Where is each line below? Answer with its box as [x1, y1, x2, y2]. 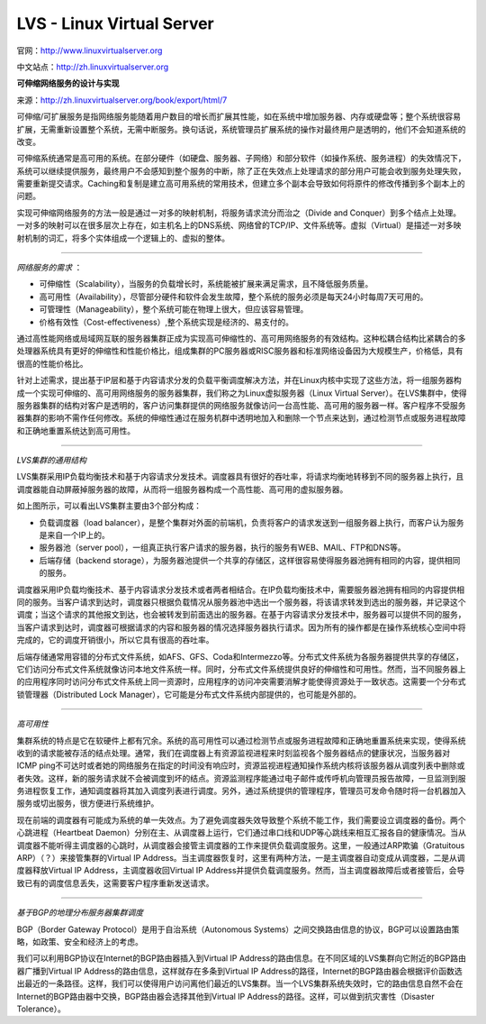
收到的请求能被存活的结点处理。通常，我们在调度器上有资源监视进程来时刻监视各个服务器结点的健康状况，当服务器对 [16, 747, 450, 758]
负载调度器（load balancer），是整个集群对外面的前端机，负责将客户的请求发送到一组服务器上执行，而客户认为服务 [39, 517, 464, 527]
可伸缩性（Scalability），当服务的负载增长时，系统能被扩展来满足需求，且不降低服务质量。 [39, 279, 373, 289]
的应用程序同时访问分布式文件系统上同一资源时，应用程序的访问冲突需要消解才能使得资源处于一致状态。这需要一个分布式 [16, 676, 466, 687]
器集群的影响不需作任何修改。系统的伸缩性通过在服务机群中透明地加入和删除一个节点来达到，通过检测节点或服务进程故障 [16, 413, 466, 424]
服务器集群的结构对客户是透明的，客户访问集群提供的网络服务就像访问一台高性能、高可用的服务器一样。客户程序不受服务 [16, 399, 466, 410]
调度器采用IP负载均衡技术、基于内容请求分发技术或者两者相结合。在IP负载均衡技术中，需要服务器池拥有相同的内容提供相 [16, 584, 465, 595]
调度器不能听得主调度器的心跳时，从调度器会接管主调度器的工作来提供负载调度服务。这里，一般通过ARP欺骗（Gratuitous [16, 839, 465, 851]
